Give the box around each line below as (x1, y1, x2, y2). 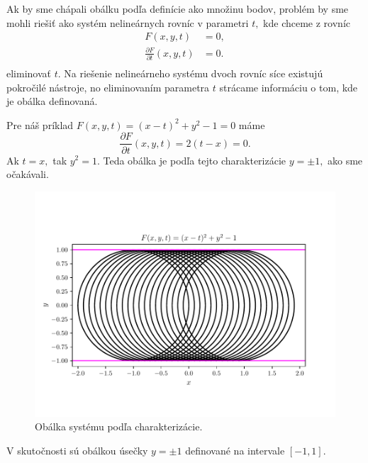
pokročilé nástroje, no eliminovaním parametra (6, 79, 210, 94)
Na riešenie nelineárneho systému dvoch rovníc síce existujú (64, 66, 323, 81)
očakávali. (6, 167, 49, 182)
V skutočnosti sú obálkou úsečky (6, 442, 148, 457)
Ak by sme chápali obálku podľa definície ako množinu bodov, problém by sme (6, 1, 349, 16)
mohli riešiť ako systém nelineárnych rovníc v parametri (6, 15, 249, 30)
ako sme (328, 152, 363, 167)
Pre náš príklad (6, 117, 74, 132)
